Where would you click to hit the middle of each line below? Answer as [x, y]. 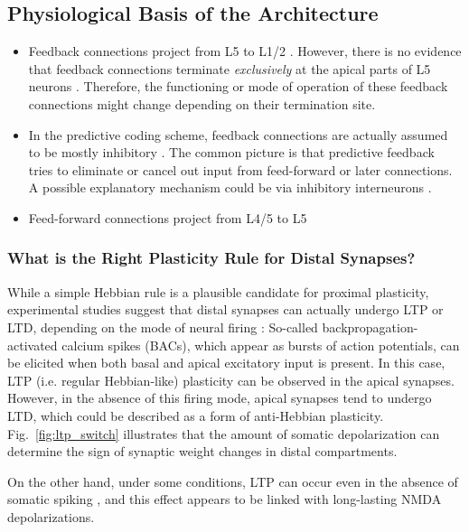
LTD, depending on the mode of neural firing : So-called [163, 327]
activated [33, 345]
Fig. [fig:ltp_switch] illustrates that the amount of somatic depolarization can [224, 433]
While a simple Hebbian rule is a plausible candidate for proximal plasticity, [218, 291]
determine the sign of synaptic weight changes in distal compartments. [202, 451]
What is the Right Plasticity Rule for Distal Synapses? [211, 258]
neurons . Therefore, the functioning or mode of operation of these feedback [238, 86]
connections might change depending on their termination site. [202, 103]
